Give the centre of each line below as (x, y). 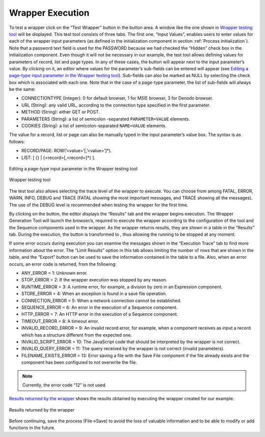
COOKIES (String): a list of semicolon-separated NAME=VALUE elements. (94, 126)
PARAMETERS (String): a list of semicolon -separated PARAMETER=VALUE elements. (106, 119)
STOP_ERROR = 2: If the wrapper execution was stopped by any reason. (94, 280)
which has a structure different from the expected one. (77, 335)
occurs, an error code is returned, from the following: (63, 264)
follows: (17, 141)
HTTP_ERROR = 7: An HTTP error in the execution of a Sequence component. (100, 314)
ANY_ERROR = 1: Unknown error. (54, 273)
